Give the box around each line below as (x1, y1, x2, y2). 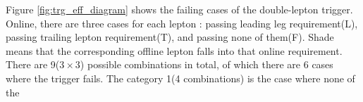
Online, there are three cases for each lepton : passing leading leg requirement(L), (6, 15, 358, 30)
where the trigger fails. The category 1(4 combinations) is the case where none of (6, 70, 355, 85)
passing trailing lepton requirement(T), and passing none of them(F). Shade (6, 30, 334, 44)
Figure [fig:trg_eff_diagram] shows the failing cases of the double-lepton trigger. (6, 2, 353, 16)
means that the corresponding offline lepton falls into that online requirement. (6, 43, 343, 58)
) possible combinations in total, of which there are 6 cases (80, 57, 333, 72)
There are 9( (6, 57, 60, 72)
